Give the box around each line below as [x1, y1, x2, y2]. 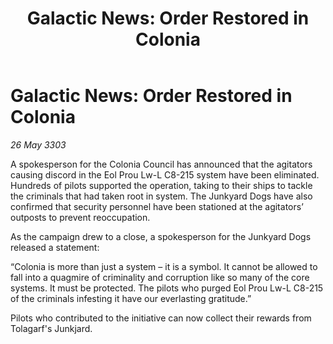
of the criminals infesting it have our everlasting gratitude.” [10, 292, 252, 304]
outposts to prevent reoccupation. [10, 211, 151, 223]
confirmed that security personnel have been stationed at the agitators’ [10, 200, 304, 212]
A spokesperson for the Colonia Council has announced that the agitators [10, 158, 313, 170]
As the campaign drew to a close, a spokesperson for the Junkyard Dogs [10, 230, 312, 242]
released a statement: [10, 241, 100, 253]
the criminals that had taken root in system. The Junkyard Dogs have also [10, 190, 313, 202]
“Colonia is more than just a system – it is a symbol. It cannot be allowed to [10, 260, 318, 272]
